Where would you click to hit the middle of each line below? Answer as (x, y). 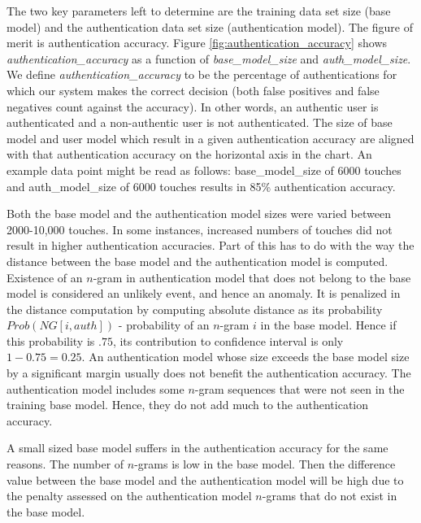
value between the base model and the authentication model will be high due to (205, 479)
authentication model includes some (95, 388)
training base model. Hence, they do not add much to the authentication (188, 405)
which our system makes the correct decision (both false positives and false (193, 90)
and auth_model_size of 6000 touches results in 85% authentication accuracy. (201, 186)
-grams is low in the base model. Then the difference (265, 464)
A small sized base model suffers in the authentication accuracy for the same (197, 448)
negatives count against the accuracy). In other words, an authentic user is (193, 106)
